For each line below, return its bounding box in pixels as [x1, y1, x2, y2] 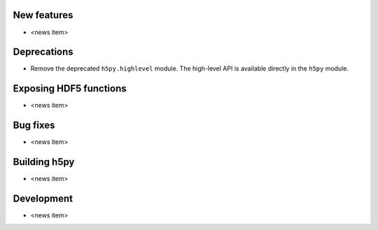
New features [13, 9, 73, 21]
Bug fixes [13, 120, 55, 131]
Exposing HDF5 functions [13, 82, 127, 94]
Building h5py [13, 156, 75, 168]
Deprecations [13, 46, 73, 58]
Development [13, 192, 73, 204]
